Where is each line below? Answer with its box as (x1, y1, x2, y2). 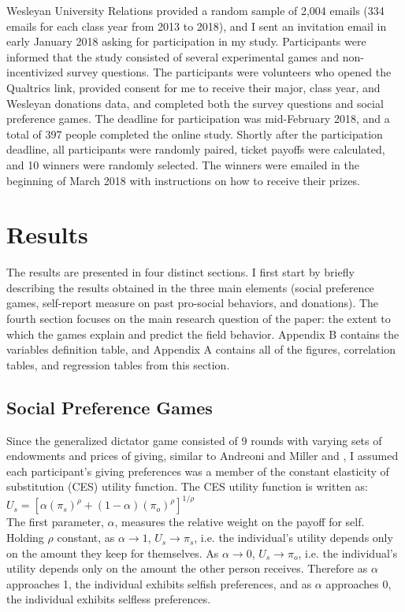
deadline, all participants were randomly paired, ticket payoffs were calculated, (6, 141, 385, 158)
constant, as (57, 529, 115, 546)
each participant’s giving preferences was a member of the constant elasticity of (6, 462, 389, 479)
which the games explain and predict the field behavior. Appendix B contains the (6, 325, 399, 342)
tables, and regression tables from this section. (6, 356, 230, 373)
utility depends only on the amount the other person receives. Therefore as (6, 560, 368, 577)
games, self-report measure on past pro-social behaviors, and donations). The (6, 295, 379, 311)
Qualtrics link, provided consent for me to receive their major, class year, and (6, 79, 381, 95)
